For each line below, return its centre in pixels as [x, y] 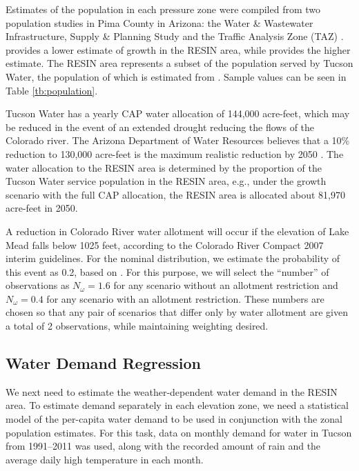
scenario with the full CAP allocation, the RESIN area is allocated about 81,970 [175, 194]
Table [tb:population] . [52, 90]
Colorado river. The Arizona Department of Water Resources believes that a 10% [178, 140]
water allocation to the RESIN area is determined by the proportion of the [164, 167]
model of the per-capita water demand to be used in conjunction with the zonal [174, 419]
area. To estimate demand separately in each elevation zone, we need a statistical [177, 405]
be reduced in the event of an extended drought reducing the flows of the [160, 127]
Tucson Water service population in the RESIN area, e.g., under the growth [166, 181]
